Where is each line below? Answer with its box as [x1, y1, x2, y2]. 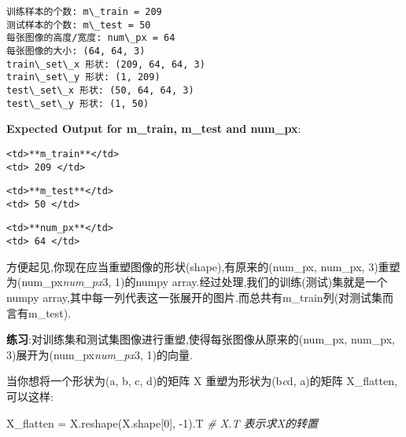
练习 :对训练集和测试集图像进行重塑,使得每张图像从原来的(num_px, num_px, [6, 331, 395, 347]
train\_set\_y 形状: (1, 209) [6, 72, 161, 83]
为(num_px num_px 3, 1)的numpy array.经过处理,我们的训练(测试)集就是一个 [6, 274, 388, 290]
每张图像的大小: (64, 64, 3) [6, 45, 146, 57]
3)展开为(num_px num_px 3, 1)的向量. [6, 346, 193, 362]
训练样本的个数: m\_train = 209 [6, 6, 162, 17]
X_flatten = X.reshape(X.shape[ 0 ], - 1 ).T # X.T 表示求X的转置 [6, 414, 318, 431]
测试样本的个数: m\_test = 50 [6, 19, 151, 31]
